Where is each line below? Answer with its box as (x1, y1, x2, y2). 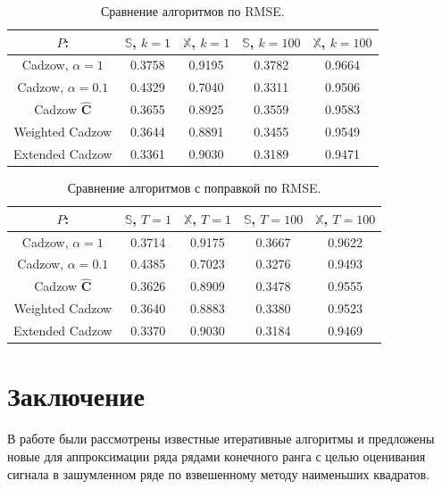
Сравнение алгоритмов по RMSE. (100, 2, 285, 20)
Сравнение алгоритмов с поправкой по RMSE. (67, 178, 321, 197)
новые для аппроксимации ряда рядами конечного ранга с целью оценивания (7, 446, 426, 465)
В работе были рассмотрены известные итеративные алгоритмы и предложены (7, 429, 435, 448)
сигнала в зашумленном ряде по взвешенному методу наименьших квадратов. (7, 464, 430, 483)
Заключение (7, 377, 145, 414)
